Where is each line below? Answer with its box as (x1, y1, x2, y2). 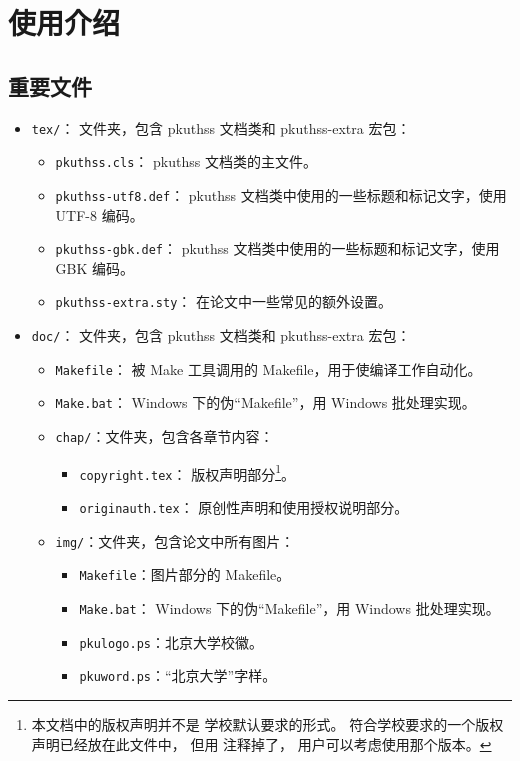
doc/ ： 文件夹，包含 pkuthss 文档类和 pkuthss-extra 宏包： (31, 325, 411, 346)
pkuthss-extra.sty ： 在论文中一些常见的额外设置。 (55, 291, 392, 312)
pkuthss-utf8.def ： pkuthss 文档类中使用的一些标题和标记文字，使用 (55, 184, 507, 205)
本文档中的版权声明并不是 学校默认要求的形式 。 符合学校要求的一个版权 (31, 713, 504, 734)
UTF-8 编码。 (55, 204, 144, 225)
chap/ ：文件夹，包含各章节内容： (55, 426, 274, 447)
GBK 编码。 (55, 257, 135, 278)
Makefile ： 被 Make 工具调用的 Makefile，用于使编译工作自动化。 (55, 358, 482, 379)
